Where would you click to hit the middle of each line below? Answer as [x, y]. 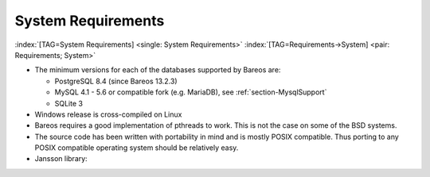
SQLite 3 [69, 103]
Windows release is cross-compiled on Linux [108, 114]
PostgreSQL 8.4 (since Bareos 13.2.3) [116, 81]
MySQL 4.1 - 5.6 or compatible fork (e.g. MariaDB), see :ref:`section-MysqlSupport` [191, 92]
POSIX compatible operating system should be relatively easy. [137, 148]
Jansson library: [61, 159]
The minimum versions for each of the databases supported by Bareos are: [158, 70]
